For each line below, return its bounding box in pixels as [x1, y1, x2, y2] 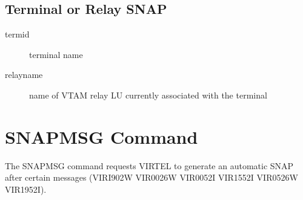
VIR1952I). [5, 182, 47, 195]
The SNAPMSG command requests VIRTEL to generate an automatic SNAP [5, 159, 294, 172]
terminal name [29, 48, 83, 60]
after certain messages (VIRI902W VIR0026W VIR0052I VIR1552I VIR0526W [5, 171, 298, 184]
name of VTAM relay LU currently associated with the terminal [29, 88, 267, 101]
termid [5, 28, 30, 40]
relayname [5, 68, 43, 81]
